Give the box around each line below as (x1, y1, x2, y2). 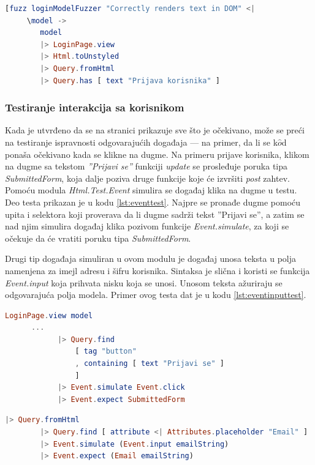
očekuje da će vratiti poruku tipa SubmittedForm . (5, 231, 191, 244)
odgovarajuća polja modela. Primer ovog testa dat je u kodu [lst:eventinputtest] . (5, 288, 306, 301)
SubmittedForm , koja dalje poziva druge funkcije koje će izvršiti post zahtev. (5, 171, 290, 184)
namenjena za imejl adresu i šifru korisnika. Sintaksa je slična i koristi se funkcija (5, 264, 310, 277)
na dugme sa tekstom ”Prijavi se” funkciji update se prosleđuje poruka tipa (5, 160, 288, 173)
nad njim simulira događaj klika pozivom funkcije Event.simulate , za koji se (5, 220, 289, 232)
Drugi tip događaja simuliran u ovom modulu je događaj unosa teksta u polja (5, 252, 297, 265)
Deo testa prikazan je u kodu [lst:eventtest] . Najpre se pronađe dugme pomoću (5, 195, 301, 208)
